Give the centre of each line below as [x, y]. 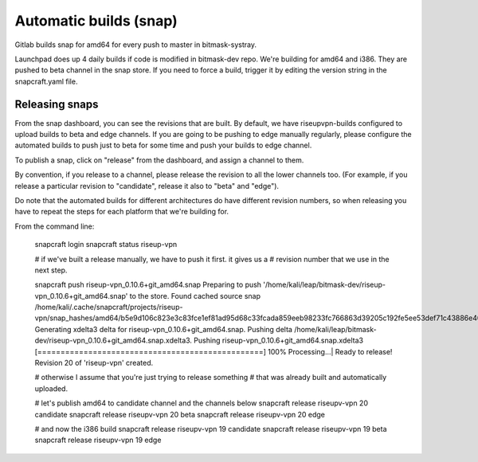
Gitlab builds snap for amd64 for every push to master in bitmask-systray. [135, 45]
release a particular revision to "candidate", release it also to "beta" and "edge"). [147, 186]
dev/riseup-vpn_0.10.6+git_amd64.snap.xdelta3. [114, 341]
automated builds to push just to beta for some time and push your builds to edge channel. [163, 145]
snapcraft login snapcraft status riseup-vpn [106, 245]
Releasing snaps [57, 104]
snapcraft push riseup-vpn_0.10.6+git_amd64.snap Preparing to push [148, 285]
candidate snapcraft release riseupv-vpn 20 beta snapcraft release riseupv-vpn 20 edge [180, 414]
